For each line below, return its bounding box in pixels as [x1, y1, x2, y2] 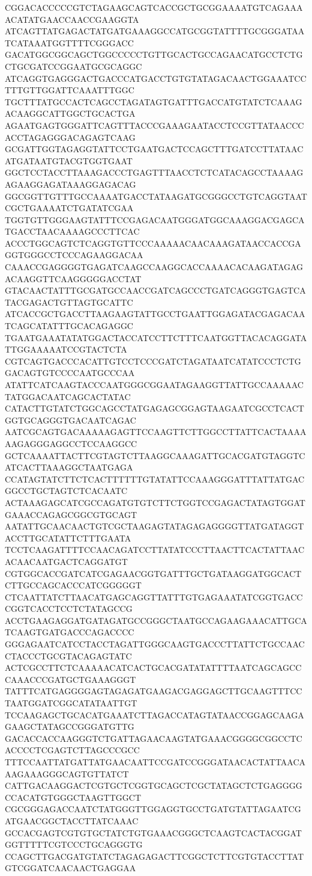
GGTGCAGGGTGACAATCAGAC [5, 413, 136, 426]
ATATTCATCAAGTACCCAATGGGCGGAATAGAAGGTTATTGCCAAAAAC [5, 378, 304, 390]
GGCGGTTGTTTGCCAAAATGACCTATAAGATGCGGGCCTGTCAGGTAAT [5, 190, 307, 202]
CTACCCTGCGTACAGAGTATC [5, 649, 132, 662]
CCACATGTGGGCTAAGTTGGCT [5, 791, 142, 803]
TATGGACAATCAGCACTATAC [5, 390, 131, 403]
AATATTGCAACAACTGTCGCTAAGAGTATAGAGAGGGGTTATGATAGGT [5, 520, 304, 532]
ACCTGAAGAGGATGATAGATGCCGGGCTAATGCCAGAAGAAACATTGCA [5, 614, 307, 626]
